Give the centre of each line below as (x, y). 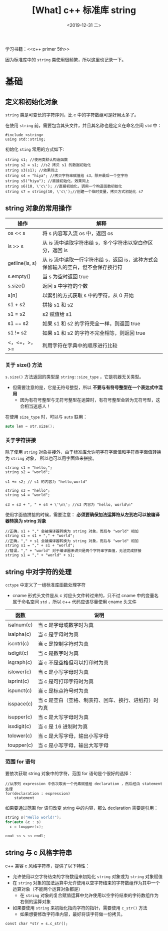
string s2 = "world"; (28, 472)
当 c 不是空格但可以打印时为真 (73, 663)
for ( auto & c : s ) (23, 822)
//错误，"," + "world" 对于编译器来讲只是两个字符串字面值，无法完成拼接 (73, 551)
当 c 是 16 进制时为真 (63, 726)
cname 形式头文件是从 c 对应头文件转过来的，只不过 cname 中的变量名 (85, 596)
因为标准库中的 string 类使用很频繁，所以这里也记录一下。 (66, 59)
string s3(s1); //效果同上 (32, 170)
